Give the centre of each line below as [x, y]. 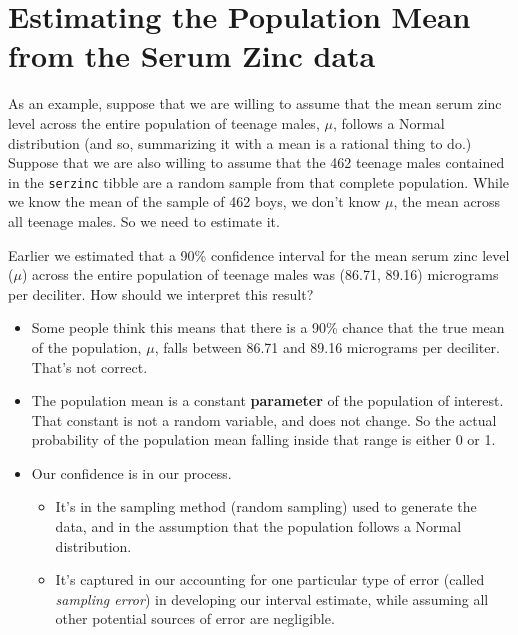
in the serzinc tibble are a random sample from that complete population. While [259, 181]
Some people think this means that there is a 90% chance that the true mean [268, 327]
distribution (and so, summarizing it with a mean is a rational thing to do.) [240, 142]
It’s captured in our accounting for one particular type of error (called [270, 579]
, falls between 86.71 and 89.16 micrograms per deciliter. [327, 346]
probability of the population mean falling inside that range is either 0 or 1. [263, 439]
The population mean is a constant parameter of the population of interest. [267, 400]
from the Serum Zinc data [192, 55]
